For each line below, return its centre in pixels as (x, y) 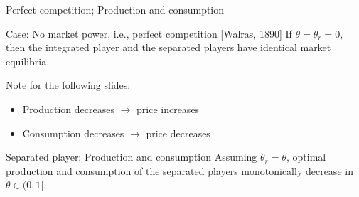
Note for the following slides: (68, 85)
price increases (168, 108)
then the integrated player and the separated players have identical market (168, 47)
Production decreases (68, 108)
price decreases (178, 133)
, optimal (306, 157)
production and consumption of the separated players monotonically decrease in (179, 170)
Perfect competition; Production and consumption (115, 9)
